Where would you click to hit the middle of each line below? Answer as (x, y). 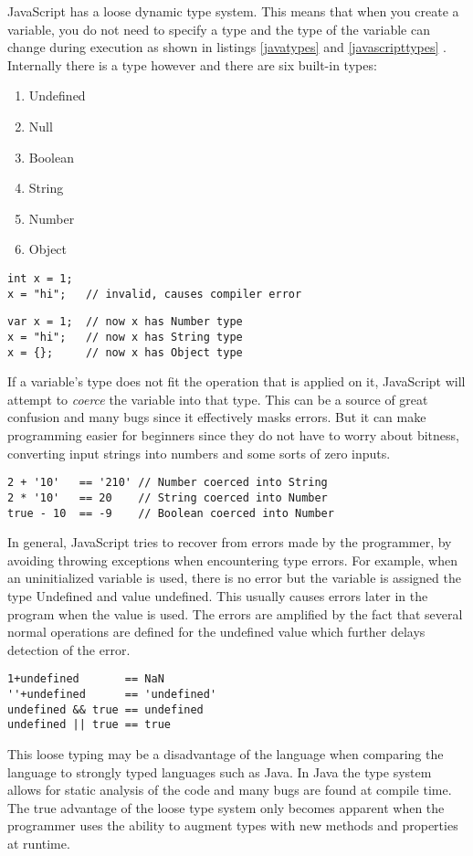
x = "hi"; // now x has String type (125, 337)
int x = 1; (40, 278)
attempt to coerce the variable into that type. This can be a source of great (218, 399)
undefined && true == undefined (105, 709)
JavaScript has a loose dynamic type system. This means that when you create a (233, 11)
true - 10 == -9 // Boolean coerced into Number (171, 513)
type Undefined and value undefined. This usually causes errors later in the (218, 595)
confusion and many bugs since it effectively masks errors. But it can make (217, 417)
